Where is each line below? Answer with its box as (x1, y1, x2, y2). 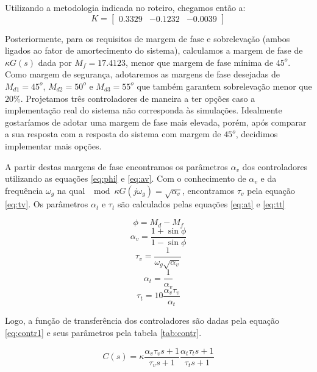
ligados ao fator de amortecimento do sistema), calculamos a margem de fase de (5, 44, 303, 57)
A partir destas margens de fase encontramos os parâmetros (5, 160, 228, 173)
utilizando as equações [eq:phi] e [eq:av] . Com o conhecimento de (5, 172, 246, 185)
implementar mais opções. (5, 139, 102, 152)
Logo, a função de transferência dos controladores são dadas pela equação (5, 314, 279, 327)
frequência (5, 184, 43, 196)
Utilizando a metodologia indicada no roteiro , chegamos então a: (5, 1, 246, 13)
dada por (38, 55, 72, 68)
